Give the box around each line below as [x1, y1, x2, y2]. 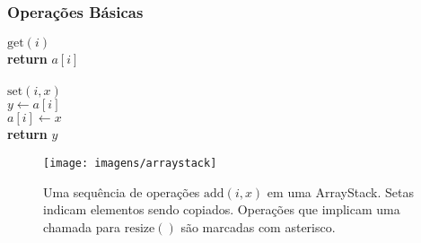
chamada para [43, 217, 120, 236]
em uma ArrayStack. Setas [267, 182, 414, 201]
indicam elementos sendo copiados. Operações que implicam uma [43, 200, 400, 219]
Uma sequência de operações [43, 182, 200, 201]
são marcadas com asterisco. [180, 217, 336, 236]
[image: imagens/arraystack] [43, 157, 217, 169]
